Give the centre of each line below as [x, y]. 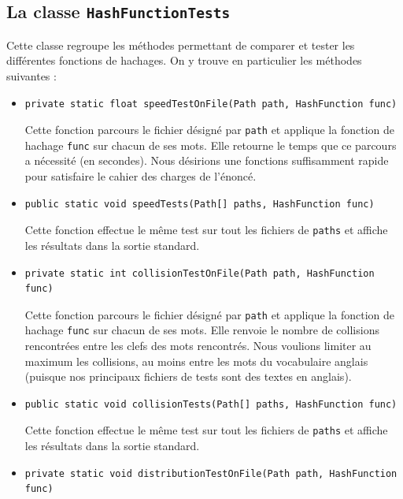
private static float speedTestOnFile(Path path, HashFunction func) [211, 104]
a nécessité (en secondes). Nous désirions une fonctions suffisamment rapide [207, 160]
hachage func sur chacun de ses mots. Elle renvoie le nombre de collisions [202, 330]
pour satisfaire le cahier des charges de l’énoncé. [140, 176]
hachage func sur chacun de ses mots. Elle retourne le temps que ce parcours [211, 145]
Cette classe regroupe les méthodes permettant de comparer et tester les [181, 45]
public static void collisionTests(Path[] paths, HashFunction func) [211, 404]
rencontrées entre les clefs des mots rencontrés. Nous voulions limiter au [198, 345]
